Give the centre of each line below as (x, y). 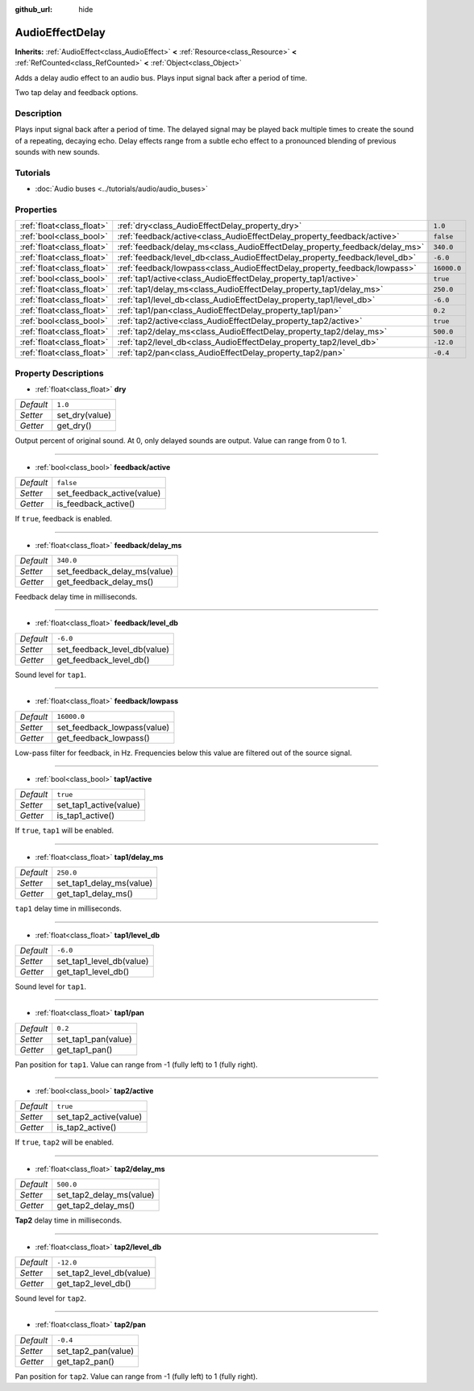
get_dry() (74, 426)
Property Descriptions (59, 373)
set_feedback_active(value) (109, 493)
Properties (36, 210)
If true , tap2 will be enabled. (64, 1142)
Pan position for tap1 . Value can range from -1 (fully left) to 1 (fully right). (136, 1065)
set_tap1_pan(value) (94, 1039)
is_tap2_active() (87, 1127)
